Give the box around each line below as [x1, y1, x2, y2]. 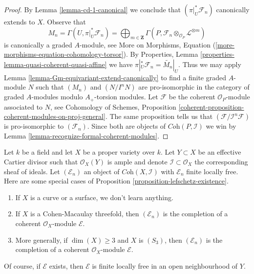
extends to [4, 17, 35, 26]
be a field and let [22, 147, 73, 157]
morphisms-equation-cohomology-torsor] [4, 49, 124, 59]
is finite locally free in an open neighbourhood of [92, 260, 238, 271]
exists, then [49, 260, 84, 271]
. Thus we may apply [178, 59, 241, 69]
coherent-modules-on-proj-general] [4, 111, 106, 121]
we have [109, 59, 133, 69]
